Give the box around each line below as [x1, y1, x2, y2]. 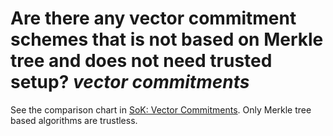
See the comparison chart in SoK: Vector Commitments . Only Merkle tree [10, 103, 312, 116]
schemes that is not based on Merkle [10, 28, 324, 51]
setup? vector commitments [10, 71, 250, 94]
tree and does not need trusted [10, 50, 273, 72]
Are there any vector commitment [10, 7, 297, 30]
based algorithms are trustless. [10, 114, 138, 126]
